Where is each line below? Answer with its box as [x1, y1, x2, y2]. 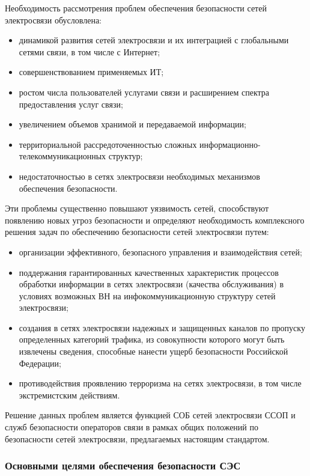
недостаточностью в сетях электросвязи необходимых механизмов [19, 169, 260, 182]
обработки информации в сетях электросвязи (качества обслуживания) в [19, 278, 284, 290]
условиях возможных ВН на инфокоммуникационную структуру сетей [19, 289, 276, 302]
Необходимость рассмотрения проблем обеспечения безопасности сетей [5, 2, 267, 14]
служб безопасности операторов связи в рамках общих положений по [5, 421, 258, 433]
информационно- [199, 138, 261, 150]
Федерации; [19, 356, 61, 369]
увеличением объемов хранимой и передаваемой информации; [19, 118, 246, 130]
